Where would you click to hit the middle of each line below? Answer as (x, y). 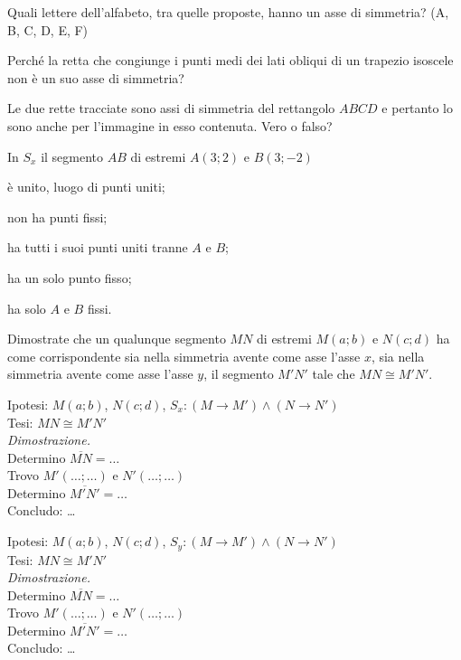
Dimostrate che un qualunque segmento (117, 339)
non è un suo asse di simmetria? (96, 77)
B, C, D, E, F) (48, 29)
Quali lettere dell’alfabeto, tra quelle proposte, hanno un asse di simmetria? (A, (228, 12)
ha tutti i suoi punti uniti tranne (98, 247)
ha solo (27, 308)
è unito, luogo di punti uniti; (86, 187)
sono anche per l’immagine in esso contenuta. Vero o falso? (170, 125)
